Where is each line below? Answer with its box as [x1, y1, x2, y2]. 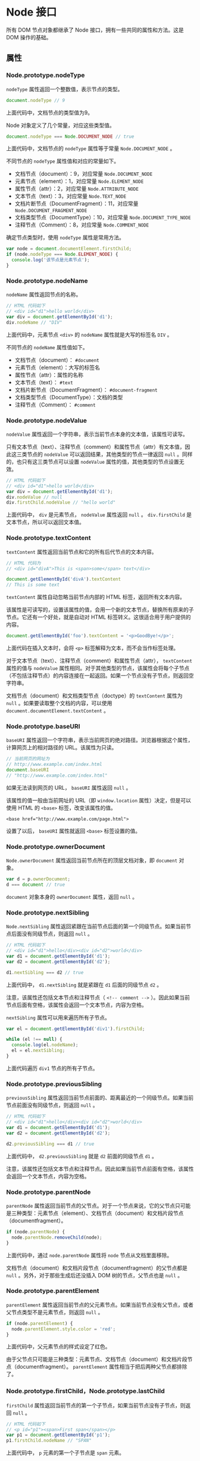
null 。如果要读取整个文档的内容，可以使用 [6, 700, 112, 707]
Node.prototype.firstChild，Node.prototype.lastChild [6, 1387, 165, 1395]
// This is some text [6, 582, 60, 588]
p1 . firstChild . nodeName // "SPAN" [6, 1438, 92, 1444]
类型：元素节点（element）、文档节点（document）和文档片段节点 [21, 1209, 184, 1217]
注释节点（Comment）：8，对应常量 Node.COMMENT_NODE [14, 221, 149, 228]
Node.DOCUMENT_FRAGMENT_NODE [14, 208, 87, 214]
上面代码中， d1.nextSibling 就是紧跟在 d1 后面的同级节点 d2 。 [6, 981, 162, 988]
